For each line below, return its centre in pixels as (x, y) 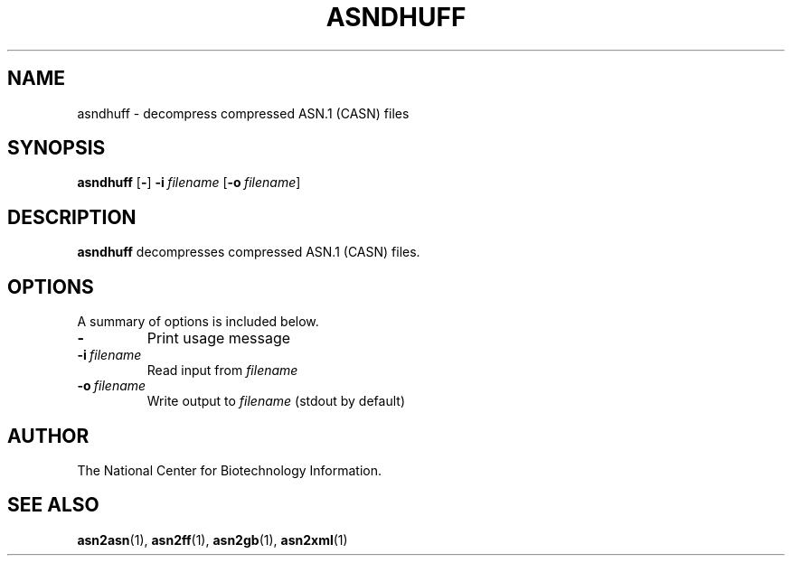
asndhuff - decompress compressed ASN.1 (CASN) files (243, 113)
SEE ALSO (53, 505)
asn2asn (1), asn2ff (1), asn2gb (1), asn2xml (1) (212, 540)
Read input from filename (222, 371)
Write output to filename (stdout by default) (276, 401)
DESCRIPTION (72, 217)
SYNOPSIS (57, 148)
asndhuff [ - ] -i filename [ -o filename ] (189, 183)
